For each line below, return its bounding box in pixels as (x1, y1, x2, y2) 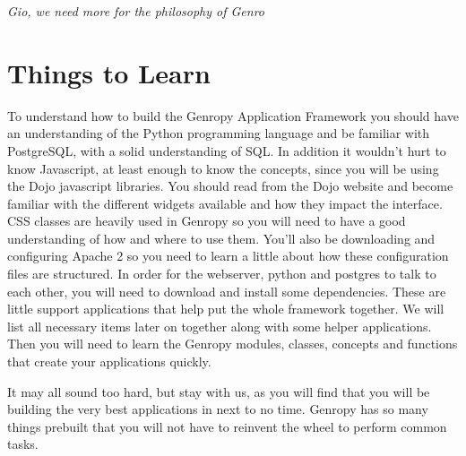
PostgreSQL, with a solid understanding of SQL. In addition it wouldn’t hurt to (7, 141, 446, 159)
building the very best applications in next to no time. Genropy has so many (7, 400, 428, 418)
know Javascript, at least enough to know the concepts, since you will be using (7, 159, 439, 177)
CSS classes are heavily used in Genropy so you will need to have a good (7, 211, 406, 230)
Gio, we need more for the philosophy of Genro (7, 2, 265, 20)
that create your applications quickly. (7, 352, 211, 371)
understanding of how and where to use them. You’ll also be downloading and (7, 228, 436, 247)
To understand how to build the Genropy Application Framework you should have (7, 106, 459, 125)
